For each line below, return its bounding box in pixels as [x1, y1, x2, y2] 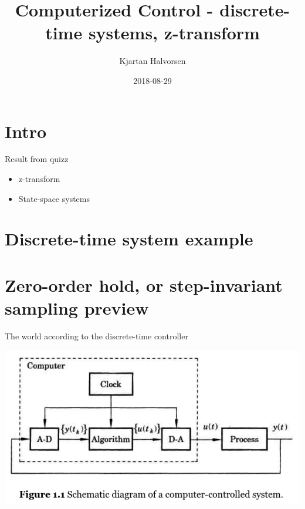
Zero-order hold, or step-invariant [5, 272, 283, 296]
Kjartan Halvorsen [119, 55, 186, 67]
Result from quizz [5, 153, 69, 165]
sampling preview [5, 295, 149, 319]
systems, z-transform [88, 21, 260, 45]
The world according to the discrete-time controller [5, 329, 188, 342]
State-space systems [18, 192, 90, 204]
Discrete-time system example [5, 227, 253, 251]
